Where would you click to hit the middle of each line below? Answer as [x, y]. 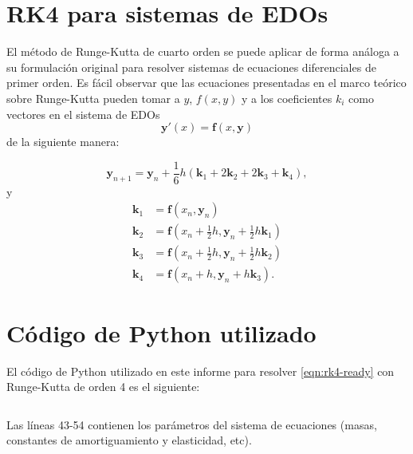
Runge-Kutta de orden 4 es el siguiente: [103, 387]
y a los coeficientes [287, 98]
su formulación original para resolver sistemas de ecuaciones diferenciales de [191, 67]
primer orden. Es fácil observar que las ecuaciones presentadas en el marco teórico [206, 83]
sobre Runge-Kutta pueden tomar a [93, 98]
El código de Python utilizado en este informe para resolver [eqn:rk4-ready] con [201, 371]
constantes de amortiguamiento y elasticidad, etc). [129, 440]
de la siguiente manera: [63, 142]
